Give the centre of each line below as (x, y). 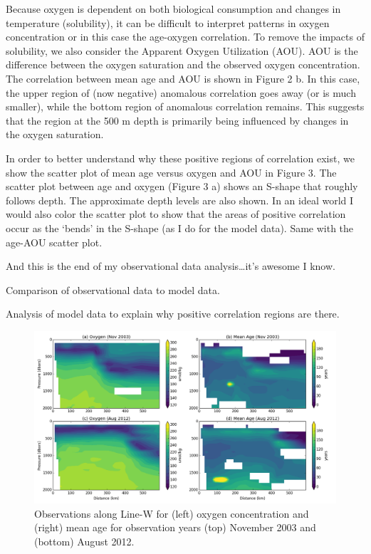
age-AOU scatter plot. (54, 242)
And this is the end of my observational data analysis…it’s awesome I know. (171, 266)
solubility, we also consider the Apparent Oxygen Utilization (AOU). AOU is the (182, 50)
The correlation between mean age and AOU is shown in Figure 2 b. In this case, (183, 78)
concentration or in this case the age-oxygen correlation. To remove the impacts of (185, 37)
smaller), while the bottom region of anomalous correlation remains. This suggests (185, 106)
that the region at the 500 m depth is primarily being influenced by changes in (177, 120)
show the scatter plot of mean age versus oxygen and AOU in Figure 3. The (171, 172)
